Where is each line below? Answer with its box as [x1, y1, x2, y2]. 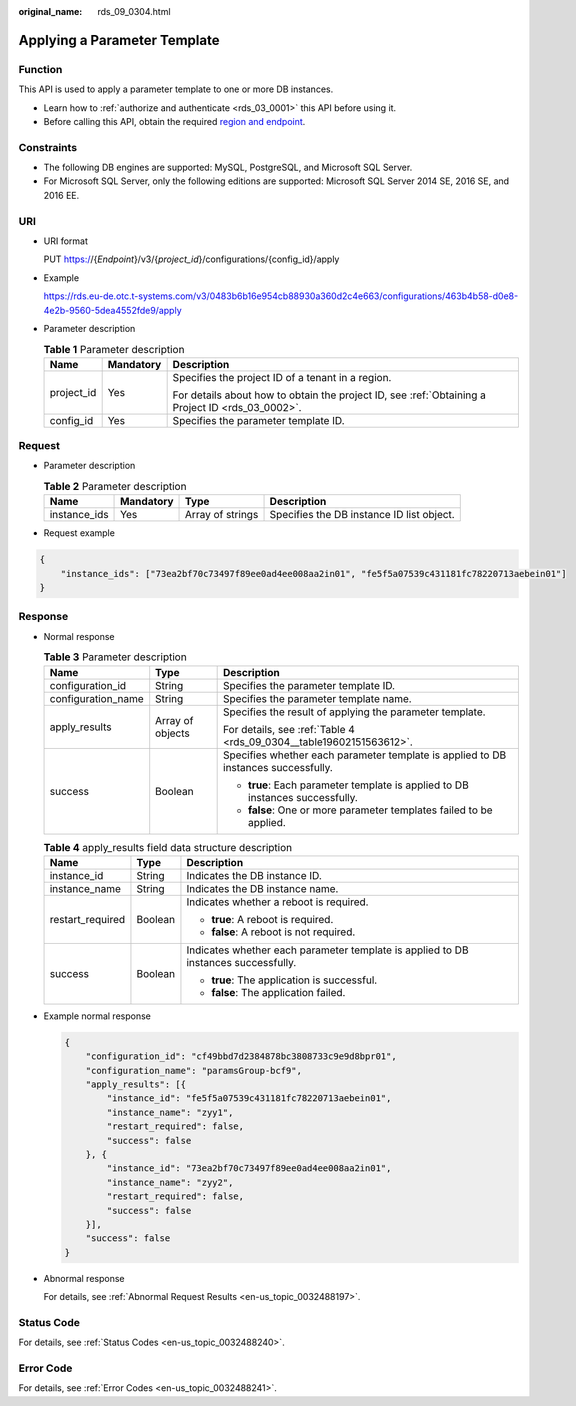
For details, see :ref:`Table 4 [223, 722, 355, 736]
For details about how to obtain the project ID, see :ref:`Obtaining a [172, 388, 487, 402]
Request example [43, 527, 115, 539]
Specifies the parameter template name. [223, 691, 412, 705]
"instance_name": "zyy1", [106, 1106, 234, 1118]
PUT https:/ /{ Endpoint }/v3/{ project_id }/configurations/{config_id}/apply [43, 253, 340, 265]
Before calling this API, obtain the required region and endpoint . [43, 115, 306, 127]
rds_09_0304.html [97, 6, 171, 17]
